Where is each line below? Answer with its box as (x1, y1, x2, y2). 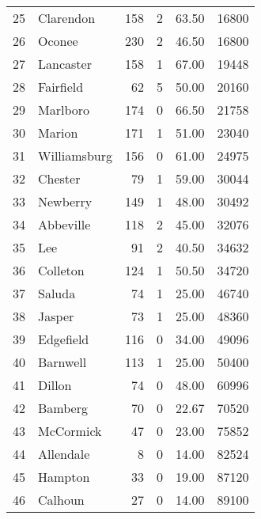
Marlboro (38, 100, 90, 119)
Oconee (38, 32, 78, 50)
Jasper (38, 307, 74, 325)
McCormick (38, 422, 102, 440)
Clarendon (38, 9, 96, 27)
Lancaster (38, 55, 92, 73)
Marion (38, 123, 78, 142)
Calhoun (38, 491, 85, 509)
